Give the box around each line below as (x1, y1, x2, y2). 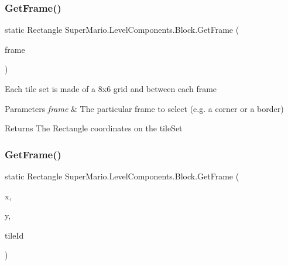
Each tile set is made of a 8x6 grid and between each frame (5, 83, 217, 94)
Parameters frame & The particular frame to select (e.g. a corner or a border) (5, 102, 284, 114)
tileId (5, 229, 24, 241)
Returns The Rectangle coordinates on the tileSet (5, 122, 183, 134)
